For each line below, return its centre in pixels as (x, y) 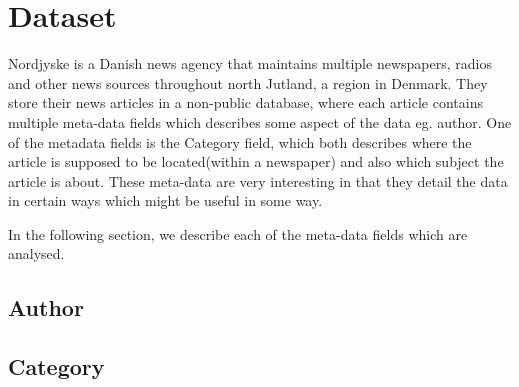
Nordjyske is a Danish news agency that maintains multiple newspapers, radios (250, 63)
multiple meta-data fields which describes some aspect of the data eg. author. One (260, 121)
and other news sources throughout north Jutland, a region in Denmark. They (248, 82)
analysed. (36, 253)
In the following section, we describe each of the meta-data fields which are (238, 233)
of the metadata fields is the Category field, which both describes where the (240, 141)
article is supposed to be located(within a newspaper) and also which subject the (256, 161)
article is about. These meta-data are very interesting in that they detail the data (258, 180)
